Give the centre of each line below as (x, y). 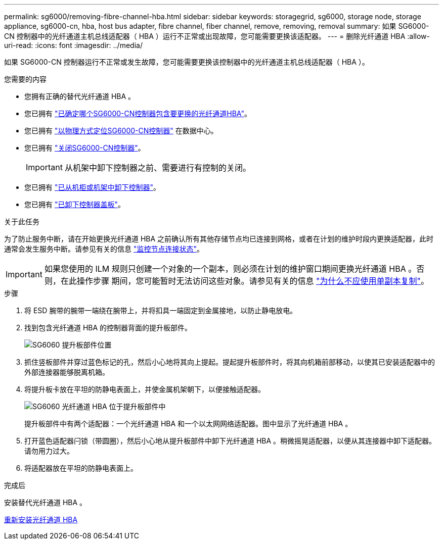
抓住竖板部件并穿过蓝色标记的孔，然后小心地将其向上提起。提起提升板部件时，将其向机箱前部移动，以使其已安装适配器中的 (230, 362)
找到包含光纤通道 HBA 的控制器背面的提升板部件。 (108, 328)
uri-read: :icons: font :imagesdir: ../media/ (73, 45)
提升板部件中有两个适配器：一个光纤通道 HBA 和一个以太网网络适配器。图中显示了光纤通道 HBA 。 (188, 424)
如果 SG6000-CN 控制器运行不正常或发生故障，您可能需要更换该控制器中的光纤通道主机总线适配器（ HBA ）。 (187, 62)
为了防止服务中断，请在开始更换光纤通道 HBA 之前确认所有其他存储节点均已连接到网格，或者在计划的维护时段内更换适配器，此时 (219, 239)
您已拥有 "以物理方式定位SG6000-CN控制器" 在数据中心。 (121, 131)
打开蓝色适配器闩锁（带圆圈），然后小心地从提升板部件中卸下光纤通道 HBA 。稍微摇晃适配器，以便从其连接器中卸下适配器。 (230, 441)
